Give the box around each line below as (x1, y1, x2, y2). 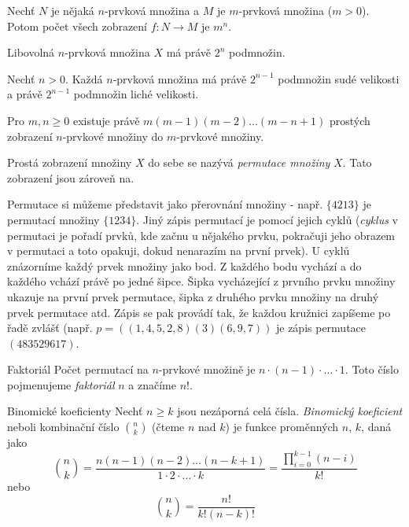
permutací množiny (7, 211, 100, 227)
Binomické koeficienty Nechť (7, 403, 143, 419)
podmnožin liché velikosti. (73, 86, 199, 102)
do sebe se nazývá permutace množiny (148, 154, 330, 171)
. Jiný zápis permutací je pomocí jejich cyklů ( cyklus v (136, 211, 398, 227)
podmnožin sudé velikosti (278, 70, 400, 87)
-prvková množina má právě (112, 70, 247, 87)
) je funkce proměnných (225, 418, 339, 435)
